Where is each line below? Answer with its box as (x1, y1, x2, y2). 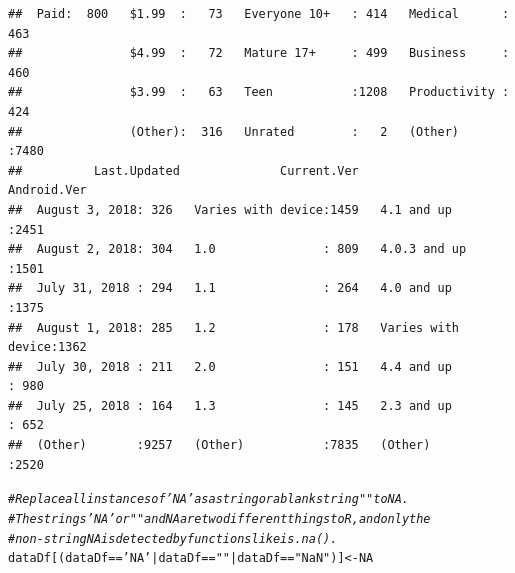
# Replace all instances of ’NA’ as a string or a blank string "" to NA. (8, 492, 410, 507)
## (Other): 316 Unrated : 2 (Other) (8, 124, 460, 139)
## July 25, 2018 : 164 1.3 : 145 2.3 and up (8, 398, 452, 413)
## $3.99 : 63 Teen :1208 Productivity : (8, 85, 510, 100)
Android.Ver (8, 183, 87, 198)
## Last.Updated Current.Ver (8, 163, 359, 178)
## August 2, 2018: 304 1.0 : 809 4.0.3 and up (8, 242, 467, 257)
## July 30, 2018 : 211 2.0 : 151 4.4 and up (8, 359, 452, 374)
